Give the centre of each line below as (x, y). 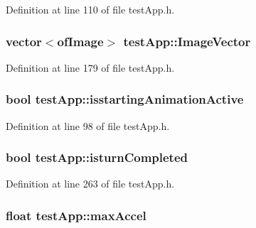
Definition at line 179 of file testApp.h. (90, 67)
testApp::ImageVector (187, 41)
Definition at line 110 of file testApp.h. (90, 9)
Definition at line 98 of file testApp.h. (88, 125)
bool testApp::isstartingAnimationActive (125, 99)
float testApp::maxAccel (76, 215)
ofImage (80, 41)
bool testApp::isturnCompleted (97, 157)
